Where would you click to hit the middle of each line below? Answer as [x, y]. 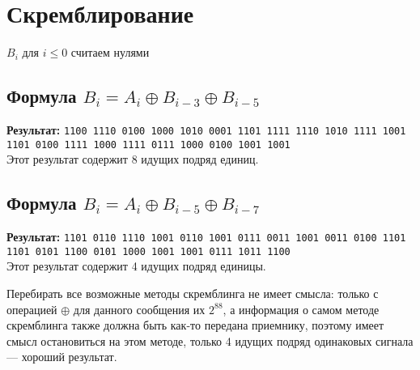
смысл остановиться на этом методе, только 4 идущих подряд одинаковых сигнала [210, 340]
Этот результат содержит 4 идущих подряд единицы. [136, 266]
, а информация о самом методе [301, 309]
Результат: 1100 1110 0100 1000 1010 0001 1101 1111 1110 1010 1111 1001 [206, 129]
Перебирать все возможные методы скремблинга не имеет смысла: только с [193, 293]
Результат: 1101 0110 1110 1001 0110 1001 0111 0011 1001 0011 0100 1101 [206, 237]
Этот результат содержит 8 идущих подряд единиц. [133, 159]
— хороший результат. [62, 357]
